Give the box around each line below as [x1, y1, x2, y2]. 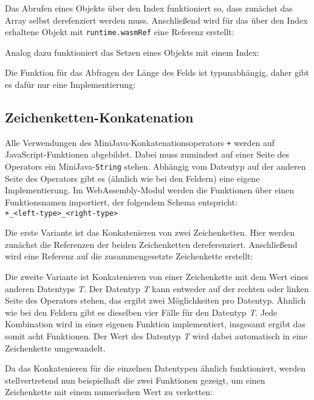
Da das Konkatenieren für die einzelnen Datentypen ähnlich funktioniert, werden [5, 362, 305, 375]
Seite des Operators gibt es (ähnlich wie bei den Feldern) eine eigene [5, 172, 260, 184]
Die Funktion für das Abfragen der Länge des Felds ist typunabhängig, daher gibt [5, 66, 310, 79]
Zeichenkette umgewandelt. [5, 341, 106, 354]
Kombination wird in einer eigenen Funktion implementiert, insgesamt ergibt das [5, 318, 305, 330]
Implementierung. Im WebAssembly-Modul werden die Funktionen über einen [5, 184, 295, 196]
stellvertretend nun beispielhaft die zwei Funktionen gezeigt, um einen [5, 373, 265, 386]
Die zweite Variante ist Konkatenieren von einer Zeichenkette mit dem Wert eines [5, 270, 309, 282]
